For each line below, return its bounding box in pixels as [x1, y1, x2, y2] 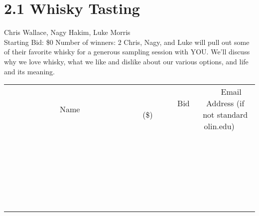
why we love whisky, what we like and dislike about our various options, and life [4, 56, 249, 66]
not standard [203, 109, 248, 121]
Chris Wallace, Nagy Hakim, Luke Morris [4, 27, 130, 37]
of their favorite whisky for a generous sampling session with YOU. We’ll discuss [4, 46, 250, 57]
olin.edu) [204, 120, 235, 132]
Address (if [206, 97, 245, 109]
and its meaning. [4, 66, 55, 76]
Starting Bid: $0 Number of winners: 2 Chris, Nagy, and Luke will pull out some [4, 36, 250, 47]
